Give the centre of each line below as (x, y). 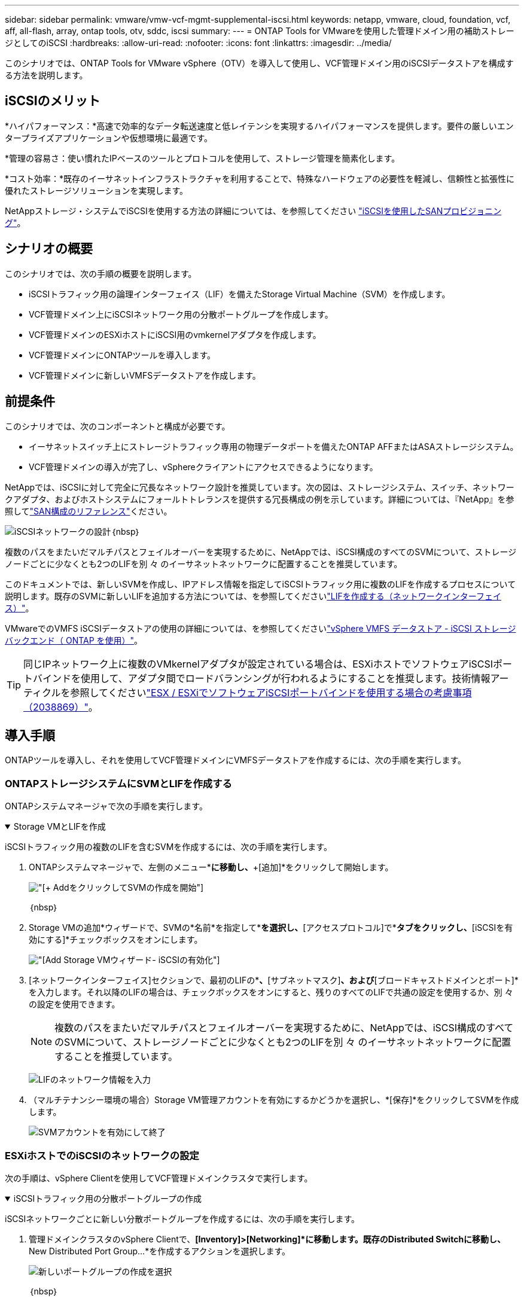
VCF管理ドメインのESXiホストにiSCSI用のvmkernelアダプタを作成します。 (175, 334)
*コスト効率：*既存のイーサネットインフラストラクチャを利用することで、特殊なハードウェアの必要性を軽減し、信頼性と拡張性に (260, 178)
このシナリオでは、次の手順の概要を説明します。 (101, 273)
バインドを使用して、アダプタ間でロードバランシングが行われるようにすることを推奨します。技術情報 (262, 678)
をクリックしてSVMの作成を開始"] (136, 888)
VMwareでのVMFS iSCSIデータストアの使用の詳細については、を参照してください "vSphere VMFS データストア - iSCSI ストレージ (261, 628)
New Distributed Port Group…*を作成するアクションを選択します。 (160, 1251)
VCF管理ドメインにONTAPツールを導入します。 (122, 355)
